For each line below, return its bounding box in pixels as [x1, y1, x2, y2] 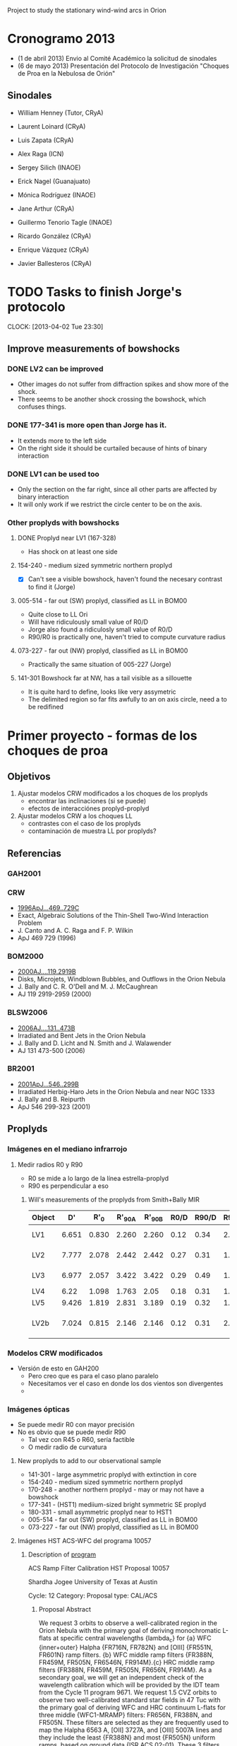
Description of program [28, 1550, 97, 1559]
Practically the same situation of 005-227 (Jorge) [28, 660, 171, 669]
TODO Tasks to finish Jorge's [7, 284, 182, 300]
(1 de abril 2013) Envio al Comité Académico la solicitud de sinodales [17, 54, 217, 62]
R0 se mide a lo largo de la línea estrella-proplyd [28, 1174, 169, 1182]
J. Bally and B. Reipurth [17, 1095, 86, 1103]
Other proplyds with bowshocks [7, 518, 120, 528]
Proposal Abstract [38, 1605, 92, 1614]
